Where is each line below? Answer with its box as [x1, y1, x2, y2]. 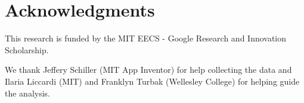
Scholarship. [5, 43, 49, 56]
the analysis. [5, 86, 50, 99]
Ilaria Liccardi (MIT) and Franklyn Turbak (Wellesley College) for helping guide [5, 75, 300, 87]
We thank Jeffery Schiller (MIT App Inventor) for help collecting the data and [5, 63, 292, 76]
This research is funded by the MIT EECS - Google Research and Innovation [5, 32, 287, 44]
